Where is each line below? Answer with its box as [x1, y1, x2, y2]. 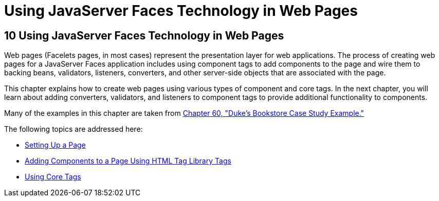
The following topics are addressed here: [4, 125, 143, 134]
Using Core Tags [25, 172, 81, 182]
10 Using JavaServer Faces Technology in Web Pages [4, 29, 284, 42]
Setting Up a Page [25, 140, 86, 150]
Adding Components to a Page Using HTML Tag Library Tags [25, 156, 231, 166]
